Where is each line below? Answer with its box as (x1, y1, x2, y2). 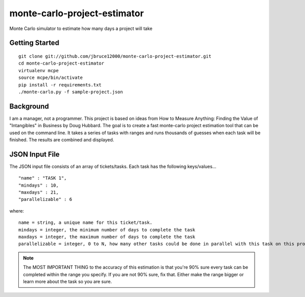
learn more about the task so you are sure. (23, 278, 112, 284)
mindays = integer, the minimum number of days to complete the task (18, 227, 196, 232)
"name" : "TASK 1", (18, 175, 67, 181)
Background (9, 102, 49, 110)
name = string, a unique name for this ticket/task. (18, 220, 152, 226)
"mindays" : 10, (18, 182, 59, 188)
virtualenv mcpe (18, 68, 59, 73)
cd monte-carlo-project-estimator (18, 61, 104, 66)
